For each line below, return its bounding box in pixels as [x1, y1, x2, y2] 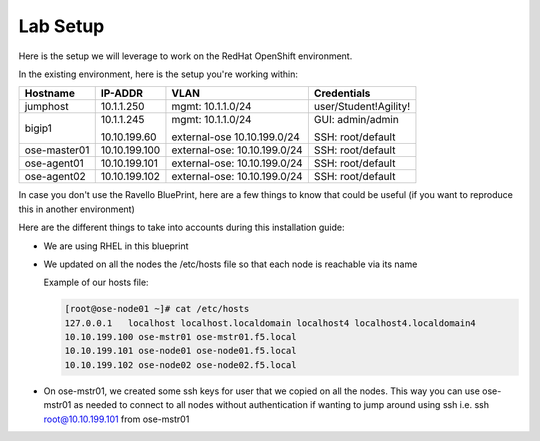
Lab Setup [18, 15, 105, 37]
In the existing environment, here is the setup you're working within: [18, 68, 299, 80]
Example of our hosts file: [43, 276, 149, 289]
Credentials [313, 86, 371, 100]
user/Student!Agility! [313, 100, 411, 114]
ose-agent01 [24, 156, 84, 170]
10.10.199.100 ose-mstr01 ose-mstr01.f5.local [64, 331, 297, 343]
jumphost [24, 100, 69, 114]
